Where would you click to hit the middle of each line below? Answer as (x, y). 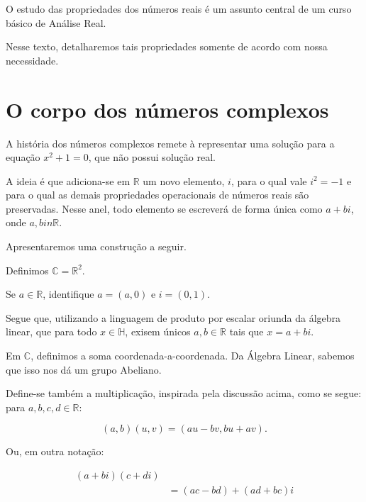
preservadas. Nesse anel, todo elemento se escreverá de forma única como (164, 208)
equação (23, 157)
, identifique (68, 294)
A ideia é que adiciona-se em (68, 180)
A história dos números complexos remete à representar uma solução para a (170, 143)
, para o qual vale (269, 180)
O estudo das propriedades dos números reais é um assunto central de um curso (179, 9)
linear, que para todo (51, 331)
